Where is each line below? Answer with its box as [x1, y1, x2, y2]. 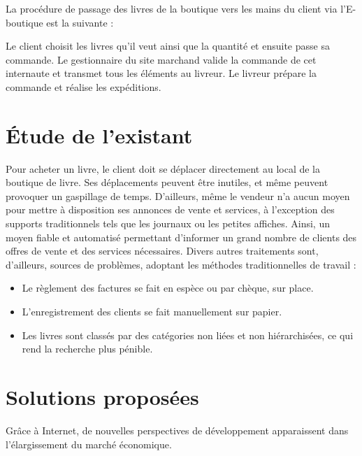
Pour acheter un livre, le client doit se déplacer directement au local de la [6, 161, 320, 176]
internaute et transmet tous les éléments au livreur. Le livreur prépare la [6, 66, 317, 80]
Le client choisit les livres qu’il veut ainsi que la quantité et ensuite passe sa [6, 38, 330, 53]
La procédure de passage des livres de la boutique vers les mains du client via [6, 1, 338, 15]
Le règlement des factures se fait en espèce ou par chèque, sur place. [22, 280, 314, 295]
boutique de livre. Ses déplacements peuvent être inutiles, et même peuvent [6, 175, 328, 190]
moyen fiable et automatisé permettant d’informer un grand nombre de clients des [6, 229, 357, 244]
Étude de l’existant [6, 120, 193, 149]
